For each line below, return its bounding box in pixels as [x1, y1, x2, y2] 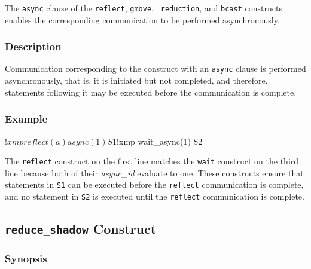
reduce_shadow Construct [5, 219, 157, 238]
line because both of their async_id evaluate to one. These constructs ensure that [5, 166, 304, 179]
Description [5, 39, 62, 54]
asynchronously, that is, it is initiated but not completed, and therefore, [5, 74, 268, 87]
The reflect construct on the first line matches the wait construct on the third [5, 155, 299, 167]
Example [5, 111, 48, 126]
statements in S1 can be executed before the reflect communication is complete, [5, 178, 304, 191]
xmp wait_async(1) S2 [119, 134, 203, 147]
